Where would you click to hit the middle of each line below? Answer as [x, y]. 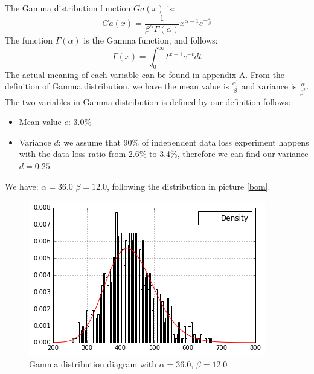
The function [29, 40]
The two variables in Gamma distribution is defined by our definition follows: [148, 101]
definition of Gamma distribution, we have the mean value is [117, 86]
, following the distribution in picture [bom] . [188, 186]
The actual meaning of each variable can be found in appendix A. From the [145, 74]
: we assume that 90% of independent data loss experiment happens [184, 142]
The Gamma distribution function [68, 8]
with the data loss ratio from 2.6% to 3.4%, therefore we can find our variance [164, 154]
